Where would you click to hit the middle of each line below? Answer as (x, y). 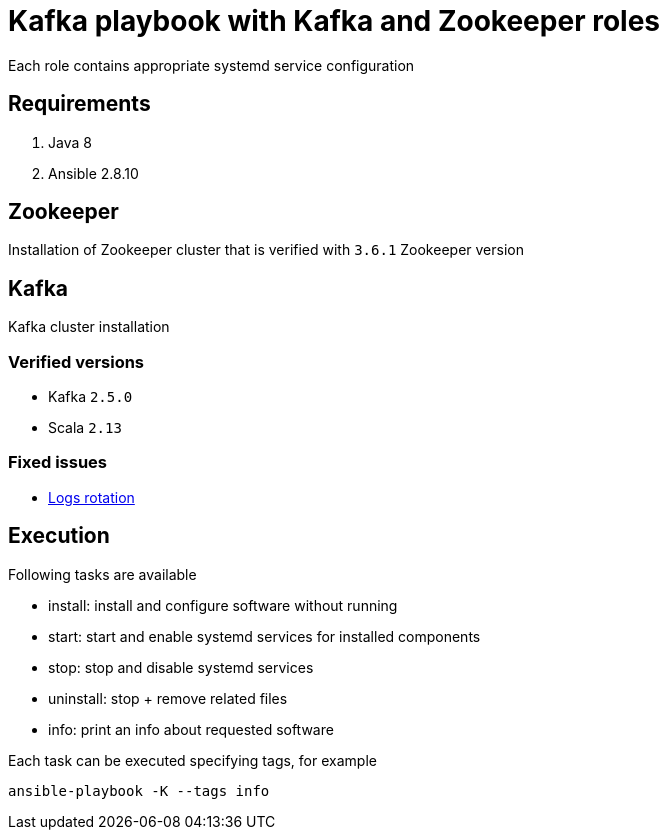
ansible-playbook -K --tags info (139, 790)
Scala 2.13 (85, 428)
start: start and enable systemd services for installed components (264, 636)
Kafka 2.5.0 (90, 397)
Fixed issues (57, 462)
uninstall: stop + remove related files (168, 698)
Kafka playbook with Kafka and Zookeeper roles (334, 21)
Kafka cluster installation (89, 327)
